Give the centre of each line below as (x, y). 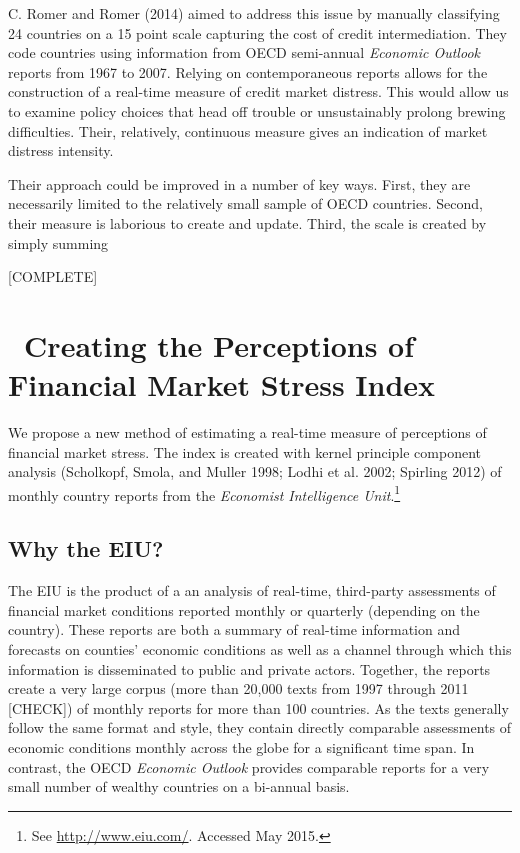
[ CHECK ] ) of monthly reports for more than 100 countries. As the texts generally (258, 707)
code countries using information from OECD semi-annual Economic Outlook (244, 52)
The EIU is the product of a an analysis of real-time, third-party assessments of (252, 590)
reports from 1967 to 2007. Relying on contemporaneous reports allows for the (248, 71)
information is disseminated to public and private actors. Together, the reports (249, 668)
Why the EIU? (86, 548)
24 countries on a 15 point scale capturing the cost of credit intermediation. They (257, 32)
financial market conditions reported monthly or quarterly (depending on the (244, 609)
